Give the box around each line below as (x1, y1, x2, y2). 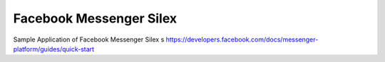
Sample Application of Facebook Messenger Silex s (13, 35, 165, 44)
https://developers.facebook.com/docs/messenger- (165, 35, 319, 44)
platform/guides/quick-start (13, 44, 95, 53)
